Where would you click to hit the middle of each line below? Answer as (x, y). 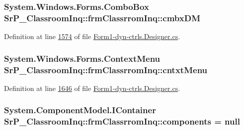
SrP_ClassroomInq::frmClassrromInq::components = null (122, 121)
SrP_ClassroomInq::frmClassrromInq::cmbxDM (102, 18)
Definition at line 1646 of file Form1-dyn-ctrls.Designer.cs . (92, 88)
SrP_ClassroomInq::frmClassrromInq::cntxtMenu (106, 69)
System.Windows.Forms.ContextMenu (82, 58)
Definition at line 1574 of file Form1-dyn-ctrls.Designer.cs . (92, 36)
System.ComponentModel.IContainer (80, 110)
